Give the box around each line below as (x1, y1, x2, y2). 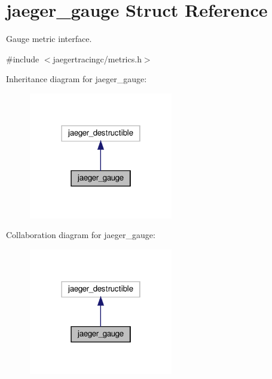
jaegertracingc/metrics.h (53, 52, 142, 65)
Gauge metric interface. (6, 32, 92, 45)
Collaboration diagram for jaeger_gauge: (6, 228, 155, 241)
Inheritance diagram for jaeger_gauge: (6, 73, 147, 85)
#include (6, 52, 39, 65)
